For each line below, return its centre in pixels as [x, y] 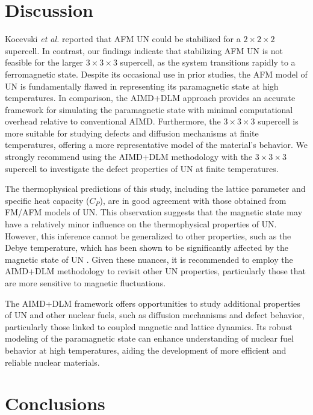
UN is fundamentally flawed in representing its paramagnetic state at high [142, 86]
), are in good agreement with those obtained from [193, 200]
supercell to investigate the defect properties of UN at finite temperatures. [142, 168]
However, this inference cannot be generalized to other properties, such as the [148, 235]
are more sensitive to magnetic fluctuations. [85, 283]
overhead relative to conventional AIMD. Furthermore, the [113, 121]
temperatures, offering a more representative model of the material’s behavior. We [156, 145]
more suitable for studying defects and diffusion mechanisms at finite [132, 133]
